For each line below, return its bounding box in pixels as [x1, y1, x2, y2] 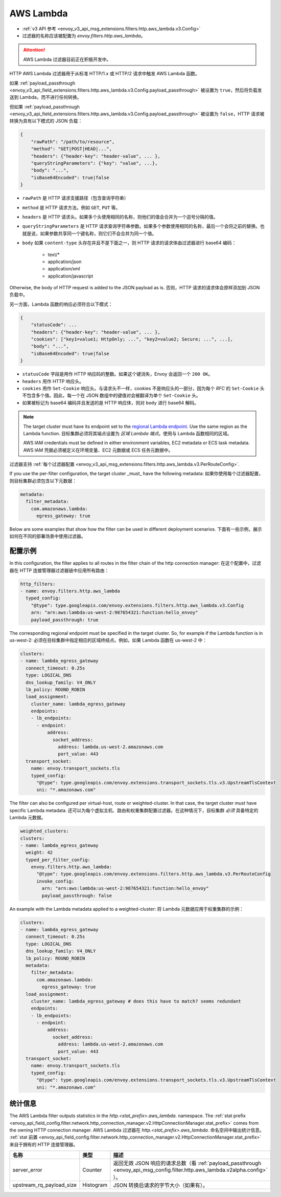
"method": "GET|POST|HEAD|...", [31, 146, 112, 152]
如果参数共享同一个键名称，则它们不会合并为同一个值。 [40, 230, 157, 237]
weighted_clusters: [20, 828, 69, 834]
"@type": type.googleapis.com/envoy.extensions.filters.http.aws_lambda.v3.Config [31, 602, 244, 608]
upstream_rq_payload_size [12, 1182, 77, 1189]
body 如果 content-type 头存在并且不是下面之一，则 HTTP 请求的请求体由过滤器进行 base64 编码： [22, 240, 237, 246]
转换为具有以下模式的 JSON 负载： [9, 118, 83, 124]
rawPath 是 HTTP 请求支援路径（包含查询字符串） [22, 195, 129, 201]
